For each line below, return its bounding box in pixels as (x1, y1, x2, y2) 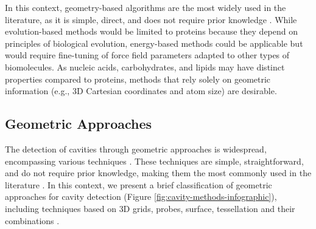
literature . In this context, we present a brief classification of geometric (5, 178, 272, 191)
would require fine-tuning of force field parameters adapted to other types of (5, 49, 290, 61)
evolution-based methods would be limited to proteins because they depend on (5, 25, 298, 38)
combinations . (5, 214, 60, 227)
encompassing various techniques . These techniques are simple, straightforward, (5, 154, 304, 167)
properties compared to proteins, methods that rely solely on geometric (5, 72, 271, 85)
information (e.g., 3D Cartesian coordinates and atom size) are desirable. (5, 84, 277, 97)
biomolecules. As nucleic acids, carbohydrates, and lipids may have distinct (5, 60, 285, 73)
